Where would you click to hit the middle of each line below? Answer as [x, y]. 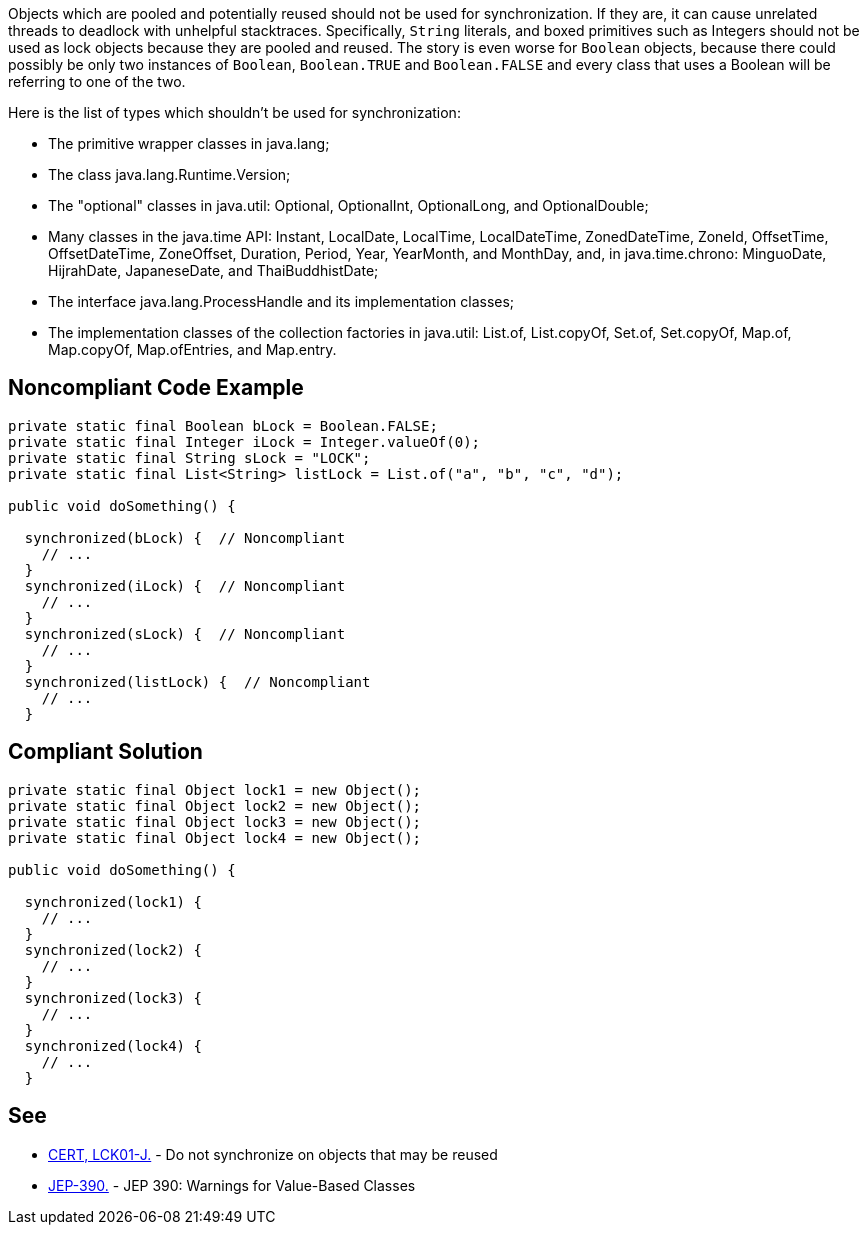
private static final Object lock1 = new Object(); [215, 789]
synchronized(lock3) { [113, 997]
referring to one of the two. [97, 81]
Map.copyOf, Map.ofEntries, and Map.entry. [192, 349]
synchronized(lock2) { [113, 949]
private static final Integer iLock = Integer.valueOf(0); [244, 441]
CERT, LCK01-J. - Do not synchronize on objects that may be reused [273, 1154]
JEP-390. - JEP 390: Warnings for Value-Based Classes [232, 1185]
